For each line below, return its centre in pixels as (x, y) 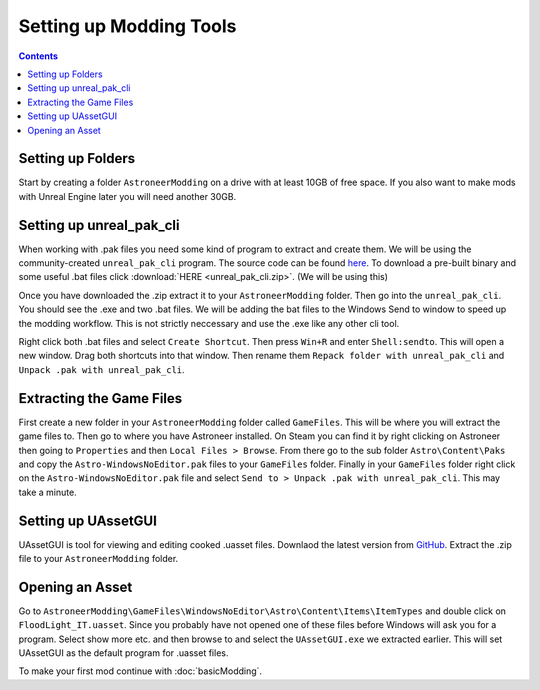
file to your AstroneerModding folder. (98, 558)
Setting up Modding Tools (127, 26)
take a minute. (47, 492)
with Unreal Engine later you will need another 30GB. (127, 196)
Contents (38, 56)
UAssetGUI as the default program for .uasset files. (123, 653)
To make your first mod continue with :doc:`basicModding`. (140, 671)
